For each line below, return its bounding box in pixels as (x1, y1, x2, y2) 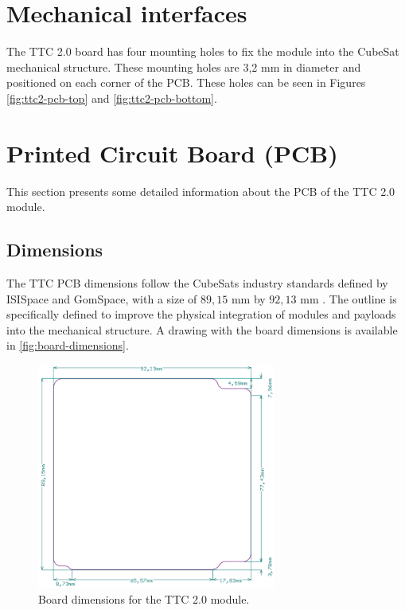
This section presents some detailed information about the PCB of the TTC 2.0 (6, 182, 395, 199)
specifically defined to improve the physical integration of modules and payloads (6, 306, 396, 323)
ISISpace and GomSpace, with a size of (6, 290, 197, 307)
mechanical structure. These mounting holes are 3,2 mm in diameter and (6, 58, 361, 75)
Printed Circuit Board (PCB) (6, 136, 338, 169)
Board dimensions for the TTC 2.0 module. (38, 590, 250, 607)
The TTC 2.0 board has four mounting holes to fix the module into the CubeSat (6, 43, 399, 60)
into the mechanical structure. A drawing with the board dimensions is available (6, 321, 398, 338)
